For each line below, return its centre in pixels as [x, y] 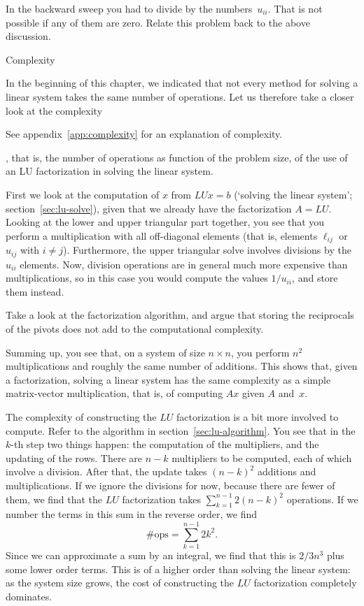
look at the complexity [54, 110]
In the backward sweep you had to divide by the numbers [129, 8]
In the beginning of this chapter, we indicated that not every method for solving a [182, 83]
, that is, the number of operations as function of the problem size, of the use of [177, 157]
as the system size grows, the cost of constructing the [120, 583]
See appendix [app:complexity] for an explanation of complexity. [144, 134]
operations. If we [322, 499]
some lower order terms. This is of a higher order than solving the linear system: [178, 569]
